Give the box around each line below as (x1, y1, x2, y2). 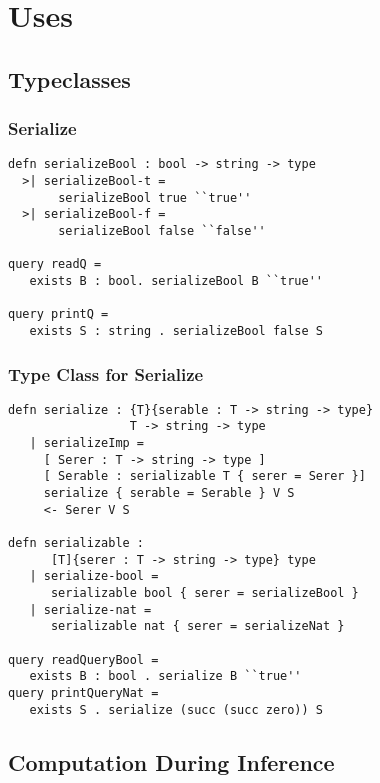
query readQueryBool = (8, 652, 159, 667)
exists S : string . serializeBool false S (29, 323, 323, 338)
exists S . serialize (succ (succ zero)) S (29, 702, 323, 717)
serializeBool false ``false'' (58, 224, 266, 238)
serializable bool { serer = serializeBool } (50, 586, 359, 601)
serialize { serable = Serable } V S (43, 486, 295, 501)
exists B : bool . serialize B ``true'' (29, 669, 302, 684)
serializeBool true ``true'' (58, 190, 252, 205)
